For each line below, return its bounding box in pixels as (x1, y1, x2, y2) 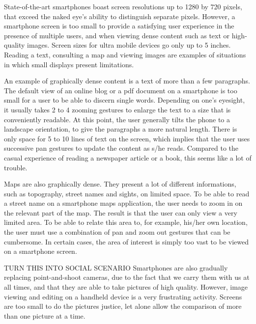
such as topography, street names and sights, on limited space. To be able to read (4, 188, 250, 198)
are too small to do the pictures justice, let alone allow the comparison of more (4, 301, 242, 311)
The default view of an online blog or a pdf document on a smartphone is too (4, 85, 237, 95)
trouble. (4, 162, 28, 172)
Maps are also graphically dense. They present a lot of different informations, (4, 179, 236, 189)
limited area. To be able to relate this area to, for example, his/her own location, (4, 217, 248, 227)
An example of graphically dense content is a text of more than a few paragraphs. (4, 76, 250, 86)
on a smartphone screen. (4, 246, 77, 256)
